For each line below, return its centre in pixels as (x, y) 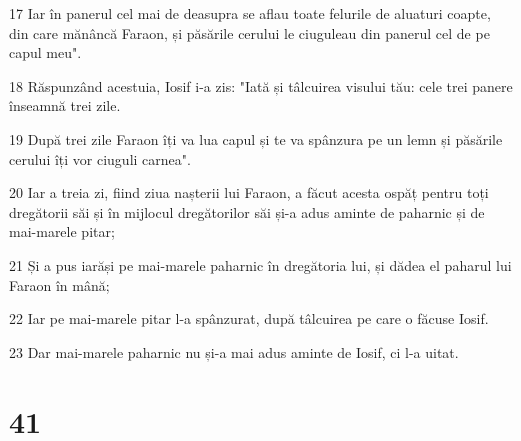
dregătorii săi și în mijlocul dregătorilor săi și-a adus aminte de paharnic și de (247, 211)
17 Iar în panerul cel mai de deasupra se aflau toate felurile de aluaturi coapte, (250, 13)
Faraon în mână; (59, 284)
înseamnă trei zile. (65, 105)
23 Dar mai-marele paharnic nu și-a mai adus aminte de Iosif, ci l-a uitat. (234, 351)
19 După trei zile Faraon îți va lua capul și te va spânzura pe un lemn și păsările (256, 138)
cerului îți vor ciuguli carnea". (100, 158)
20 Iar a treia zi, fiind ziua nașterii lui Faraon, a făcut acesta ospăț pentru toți (249, 192)
